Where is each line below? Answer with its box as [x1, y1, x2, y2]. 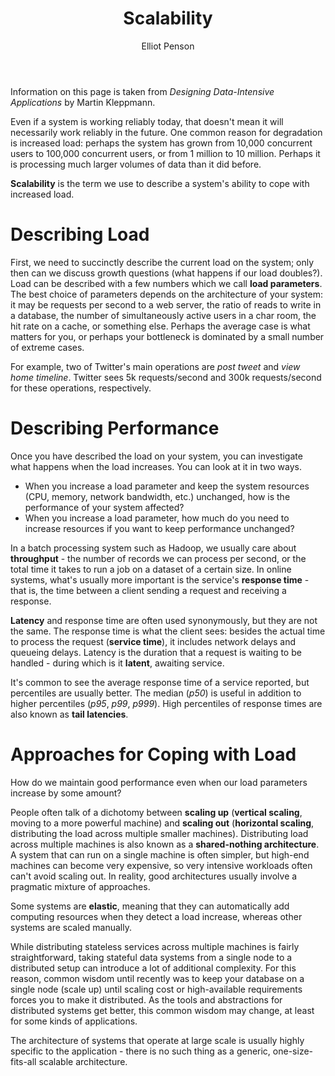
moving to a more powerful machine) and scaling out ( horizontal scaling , [10, 817, 315, 829]
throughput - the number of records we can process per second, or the [10, 552, 307, 564]
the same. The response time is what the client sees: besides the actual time [10, 625, 326, 637]
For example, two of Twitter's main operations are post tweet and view [10, 360, 301, 372]
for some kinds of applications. [10, 1015, 138, 1027]
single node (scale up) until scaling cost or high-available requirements [10, 983, 303, 995]
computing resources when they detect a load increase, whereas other [10, 910, 303, 922]
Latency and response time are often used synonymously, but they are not [10, 614, 318, 626]
